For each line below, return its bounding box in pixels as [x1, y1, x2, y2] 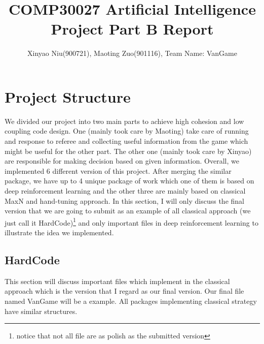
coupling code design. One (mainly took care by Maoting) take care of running [5, 126, 249, 136]
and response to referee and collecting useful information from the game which [5, 136, 248, 146]
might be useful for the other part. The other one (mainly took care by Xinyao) [5, 145, 252, 156]
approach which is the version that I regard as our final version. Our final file [5, 286, 244, 296]
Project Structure [5, 86, 131, 107]
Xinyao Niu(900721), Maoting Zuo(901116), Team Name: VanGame [27, 48, 237, 58]
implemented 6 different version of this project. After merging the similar [5, 165, 232, 176]
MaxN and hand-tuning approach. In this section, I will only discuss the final [5, 195, 244, 206]
